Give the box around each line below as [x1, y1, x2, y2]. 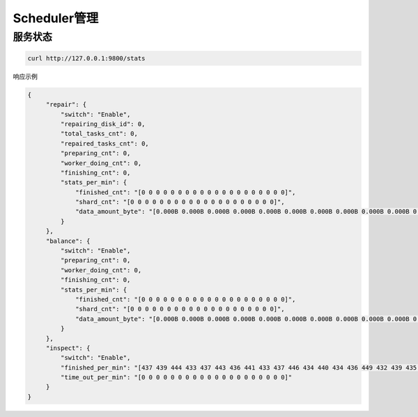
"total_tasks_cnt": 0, [60, 129, 139, 138]
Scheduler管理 [13, 10, 99, 26]
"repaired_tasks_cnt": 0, [60, 139, 149, 148]
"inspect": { [45, 344, 91, 352]
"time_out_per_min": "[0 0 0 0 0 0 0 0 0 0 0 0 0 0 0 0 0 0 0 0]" [60, 373, 293, 381]
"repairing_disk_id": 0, [60, 120, 146, 128]
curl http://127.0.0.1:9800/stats [27, 54, 146, 62]
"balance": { [45, 237, 91, 245]
